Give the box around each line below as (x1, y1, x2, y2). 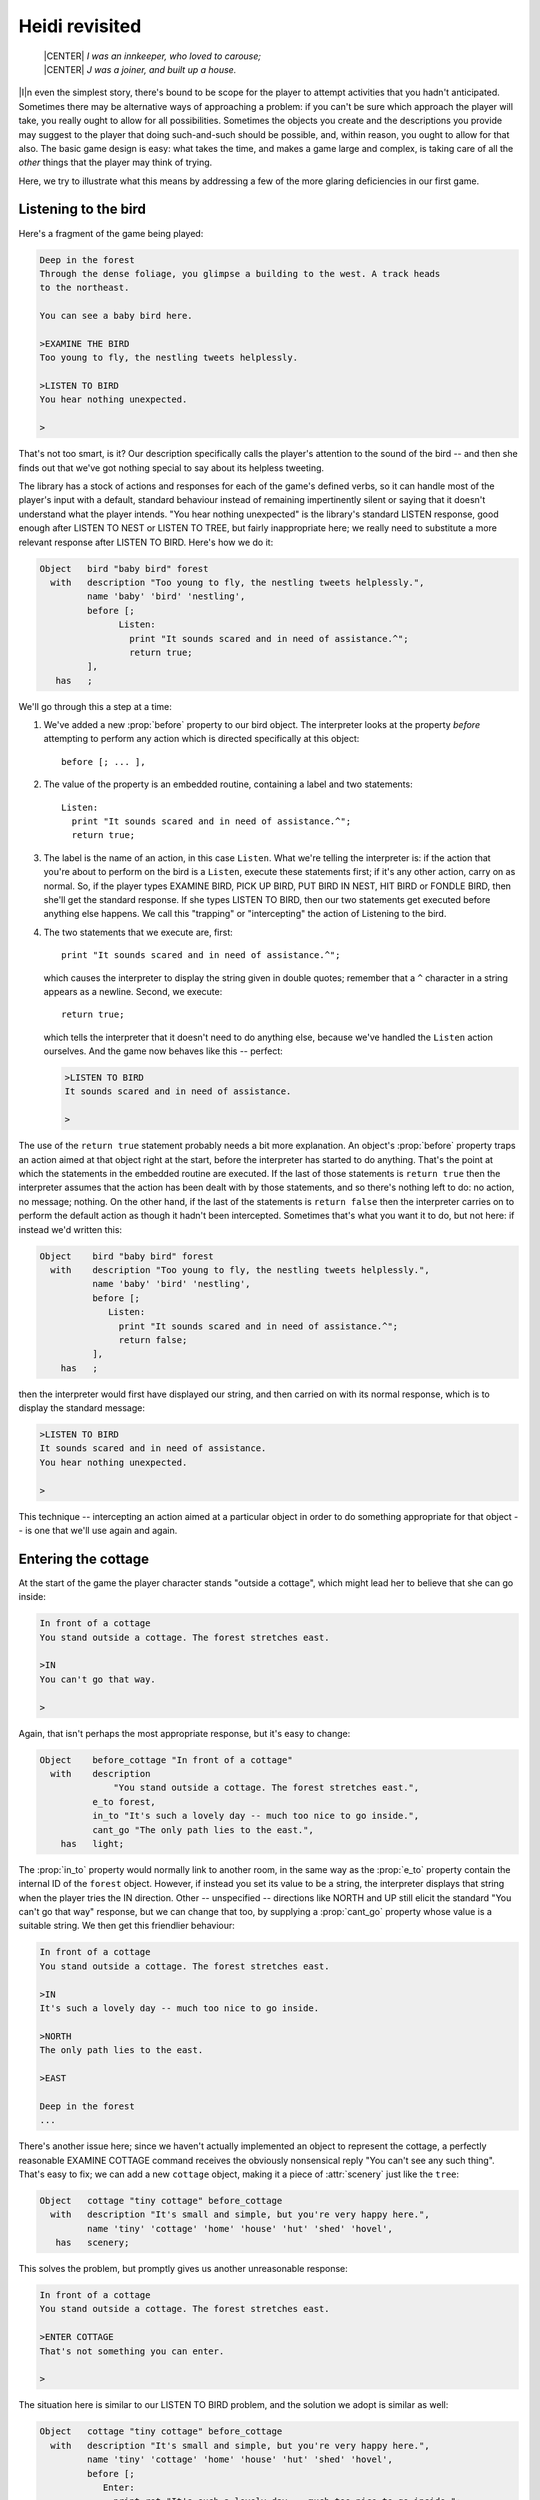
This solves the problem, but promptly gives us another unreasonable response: (18, 2263, 349, 2275)
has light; (60, 1838, 125, 1849)
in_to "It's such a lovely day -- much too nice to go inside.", (91, 1810, 420, 1822)
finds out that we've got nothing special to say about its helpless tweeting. (18, 461, 325, 474)
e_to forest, (91, 1796, 157, 1807)
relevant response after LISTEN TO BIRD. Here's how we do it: (18, 536, 274, 548)
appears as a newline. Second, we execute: (43, 985, 223, 997)
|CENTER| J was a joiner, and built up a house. (43, 63, 237, 75)
